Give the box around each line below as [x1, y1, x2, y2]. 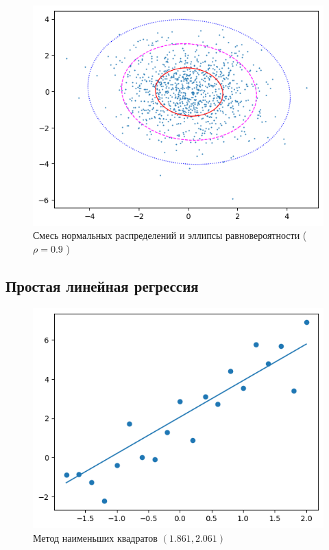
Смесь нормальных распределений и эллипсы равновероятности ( [33, 228, 307, 242]
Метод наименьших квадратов [33, 530, 158, 545]
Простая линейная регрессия [5, 275, 199, 296]
